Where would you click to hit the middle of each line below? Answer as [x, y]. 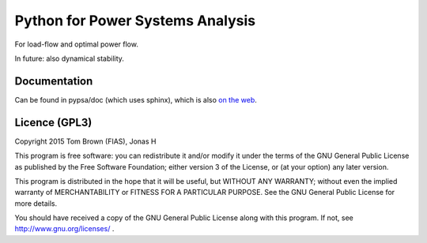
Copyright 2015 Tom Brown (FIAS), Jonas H [85, 141]
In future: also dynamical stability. [69, 58]
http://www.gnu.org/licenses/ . [64, 229]
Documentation [54, 81]
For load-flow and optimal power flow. [76, 44]
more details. [36, 203]
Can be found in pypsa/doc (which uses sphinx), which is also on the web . [136, 99]
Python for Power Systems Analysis [135, 21]
